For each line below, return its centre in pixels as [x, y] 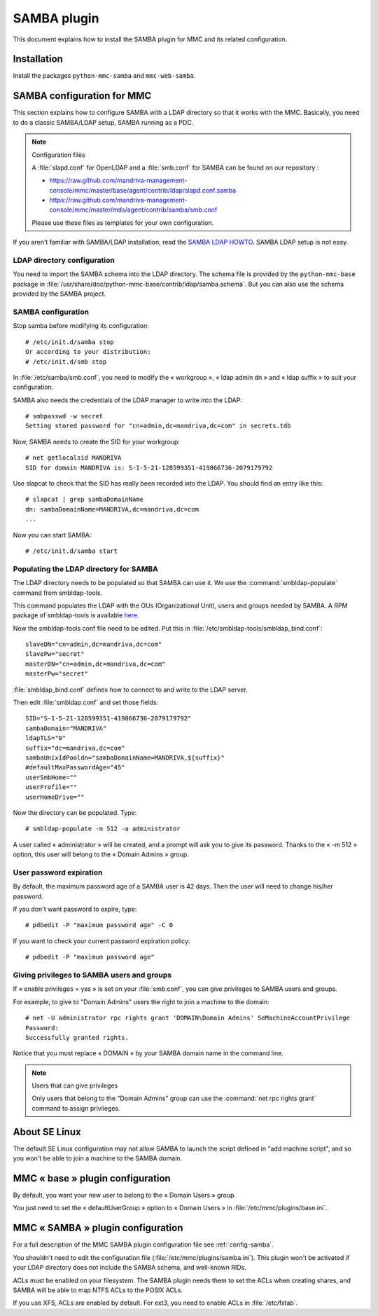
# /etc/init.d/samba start [72, 551]
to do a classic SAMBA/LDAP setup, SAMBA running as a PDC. [103, 122]
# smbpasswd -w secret [64, 416]
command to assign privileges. [76, 1108]
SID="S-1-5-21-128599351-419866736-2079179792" [108, 719]
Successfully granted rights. [77, 1037]
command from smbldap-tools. [58, 593]
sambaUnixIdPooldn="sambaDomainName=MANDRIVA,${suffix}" [125, 758]
